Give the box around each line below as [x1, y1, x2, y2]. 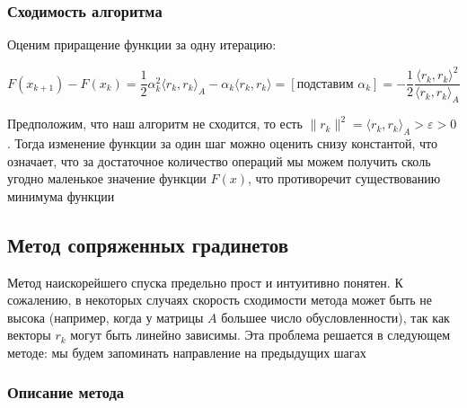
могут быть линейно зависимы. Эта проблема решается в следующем [70, 325, 451, 344]
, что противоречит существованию [248, 169, 441, 188]
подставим [296, 77, 354, 91]
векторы [7, 325, 51, 344]
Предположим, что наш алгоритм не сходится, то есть [7, 114, 303, 133]
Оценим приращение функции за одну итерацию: [7, 35, 277, 54]
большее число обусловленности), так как [221, 307, 450, 326]
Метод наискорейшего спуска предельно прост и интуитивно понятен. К [7, 272, 403, 291]
